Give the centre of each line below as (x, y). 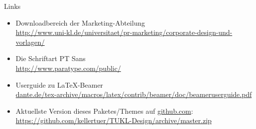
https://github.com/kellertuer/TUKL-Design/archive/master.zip (114, 120)
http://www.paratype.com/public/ (68, 68)
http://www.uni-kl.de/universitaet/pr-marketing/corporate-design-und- (124, 32)
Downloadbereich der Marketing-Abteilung (80, 22)
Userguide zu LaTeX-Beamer (59, 84)
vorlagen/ (30, 42)
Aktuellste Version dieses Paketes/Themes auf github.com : (104, 111)
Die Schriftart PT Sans (51, 58)
